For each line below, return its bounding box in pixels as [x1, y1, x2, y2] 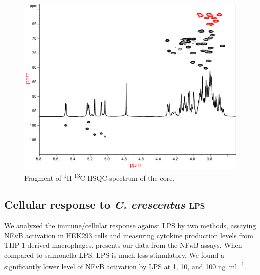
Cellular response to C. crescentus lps [4, 197, 205, 212]
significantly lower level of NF [4, 261, 95, 272]
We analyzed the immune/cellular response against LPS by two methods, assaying [4, 220, 256, 231]
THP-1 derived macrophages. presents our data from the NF [4, 240, 190, 250]
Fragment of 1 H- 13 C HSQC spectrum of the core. [24, 171, 175, 183]
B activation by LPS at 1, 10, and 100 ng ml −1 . [99, 260, 246, 272]
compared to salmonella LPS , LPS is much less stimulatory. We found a [4, 249, 224, 260]
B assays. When [193, 240, 242, 250]
